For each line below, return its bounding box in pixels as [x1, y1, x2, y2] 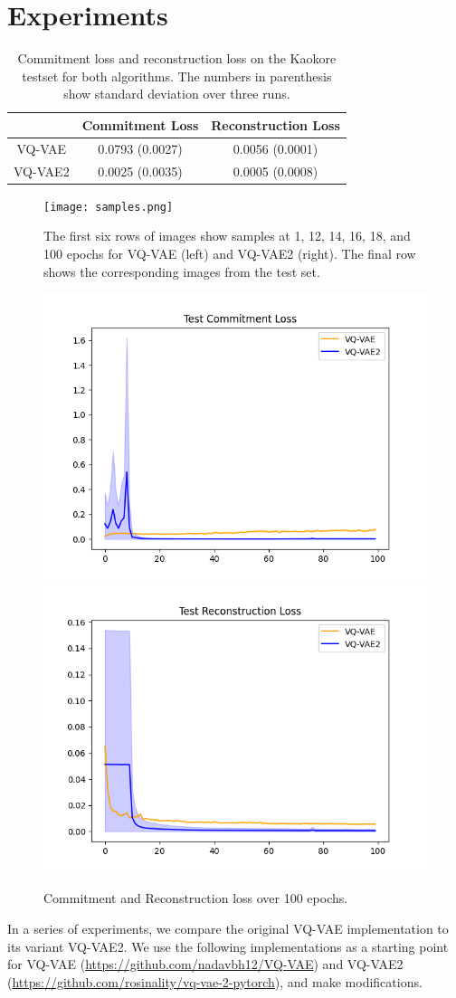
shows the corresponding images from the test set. [43, 261, 320, 280]
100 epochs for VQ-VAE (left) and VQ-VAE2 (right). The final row [43, 243, 416, 262]
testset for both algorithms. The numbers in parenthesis [22, 66, 332, 85]
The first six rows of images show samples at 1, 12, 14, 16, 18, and [43, 226, 411, 245]
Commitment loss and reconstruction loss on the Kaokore [17, 49, 337, 68]
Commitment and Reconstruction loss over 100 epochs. [43, 889, 348, 908]
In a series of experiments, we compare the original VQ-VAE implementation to [7, 918, 449, 937]
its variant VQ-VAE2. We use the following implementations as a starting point [7, 936, 449, 955]
